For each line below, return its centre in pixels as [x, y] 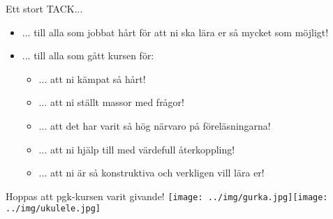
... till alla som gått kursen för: [88, 55]
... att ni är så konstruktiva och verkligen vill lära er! [151, 173]
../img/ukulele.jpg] [53, 209]
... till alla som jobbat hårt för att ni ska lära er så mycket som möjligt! [175, 32]
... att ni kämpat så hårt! [92, 78]
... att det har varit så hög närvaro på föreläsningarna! [155, 125]
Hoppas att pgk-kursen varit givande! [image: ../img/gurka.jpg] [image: [167, 196]
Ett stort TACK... [44, 8]
